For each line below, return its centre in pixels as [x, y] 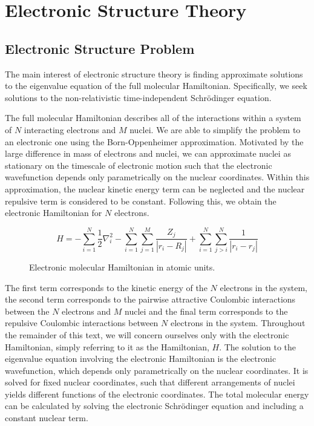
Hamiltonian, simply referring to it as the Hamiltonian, [107, 346]
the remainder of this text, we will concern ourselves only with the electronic [147, 334]
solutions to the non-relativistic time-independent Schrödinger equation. [138, 97]
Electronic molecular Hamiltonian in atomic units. [122, 267]
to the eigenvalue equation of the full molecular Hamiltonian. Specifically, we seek [156, 86]
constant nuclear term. [47, 418]
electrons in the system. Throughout [238, 323]
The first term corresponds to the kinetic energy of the [106, 287]
